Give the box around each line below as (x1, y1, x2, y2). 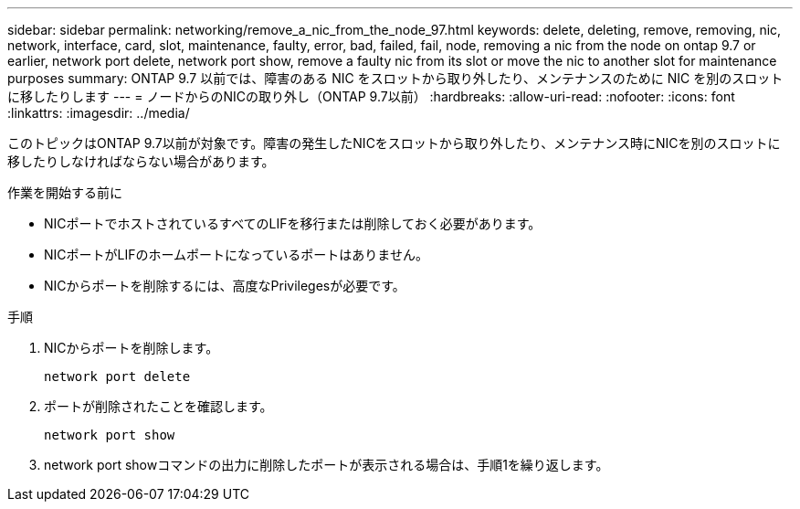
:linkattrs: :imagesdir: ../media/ (7, 105, 190, 121)
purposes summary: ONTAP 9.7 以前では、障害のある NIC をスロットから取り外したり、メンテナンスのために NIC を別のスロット (7, 70, 784, 86)
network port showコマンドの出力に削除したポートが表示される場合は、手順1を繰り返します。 (44, 457, 609, 472)
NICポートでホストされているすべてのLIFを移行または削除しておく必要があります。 (44, 216, 542, 231)
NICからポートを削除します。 (44, 340, 219, 355)
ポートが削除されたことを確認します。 (44, 398, 273, 414)
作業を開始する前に (7, 185, 122, 200)
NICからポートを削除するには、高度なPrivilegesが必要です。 (44, 278, 405, 293)
